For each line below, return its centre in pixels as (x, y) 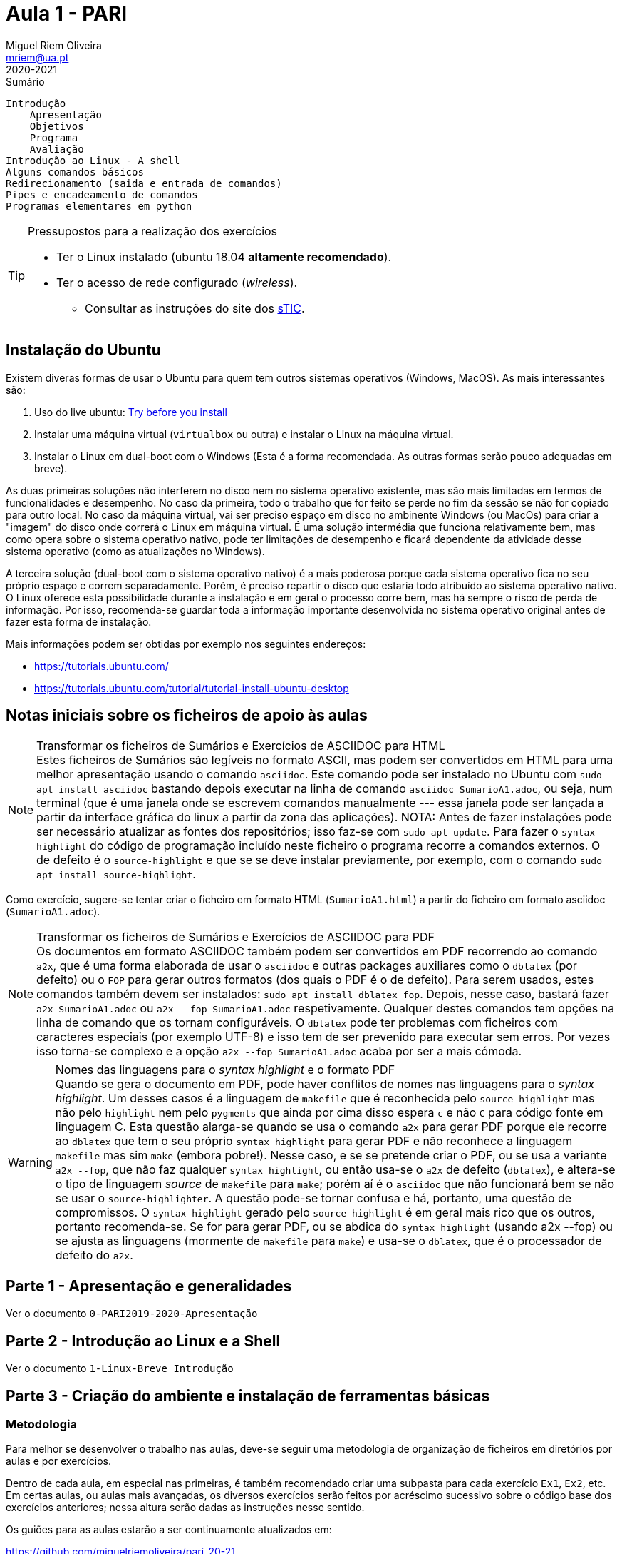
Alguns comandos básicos (75, 172)
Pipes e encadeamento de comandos (102, 194)
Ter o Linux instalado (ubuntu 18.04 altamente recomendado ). (224, 257)
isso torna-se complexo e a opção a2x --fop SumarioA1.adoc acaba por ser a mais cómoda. (279, 1051)
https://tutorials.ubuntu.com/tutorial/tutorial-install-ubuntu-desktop (192, 688)
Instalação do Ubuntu (83, 350)
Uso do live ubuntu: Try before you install (131, 412)
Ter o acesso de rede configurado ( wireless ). (177, 282)
